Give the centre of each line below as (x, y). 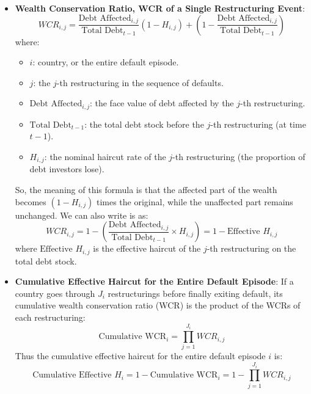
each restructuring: (50, 317)
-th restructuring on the (251, 248)
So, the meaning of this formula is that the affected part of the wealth (146, 190)
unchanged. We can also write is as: (82, 215)
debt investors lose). (67, 169)
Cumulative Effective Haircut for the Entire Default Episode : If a (154, 281)
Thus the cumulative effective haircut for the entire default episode (140, 356)
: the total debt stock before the (144, 124)
